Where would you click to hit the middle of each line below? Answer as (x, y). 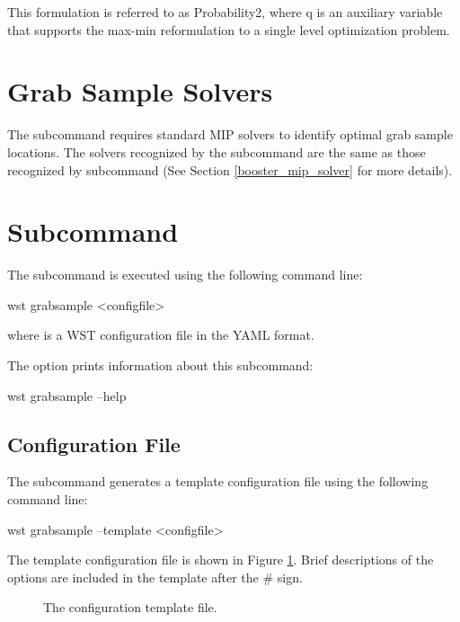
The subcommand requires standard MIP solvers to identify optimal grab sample (230, 134)
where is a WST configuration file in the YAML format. (161, 335)
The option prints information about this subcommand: (160, 365)
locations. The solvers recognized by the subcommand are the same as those (217, 151)
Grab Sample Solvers (140, 91)
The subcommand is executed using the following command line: (185, 275)
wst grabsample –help (67, 395)
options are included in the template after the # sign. (155, 577)
